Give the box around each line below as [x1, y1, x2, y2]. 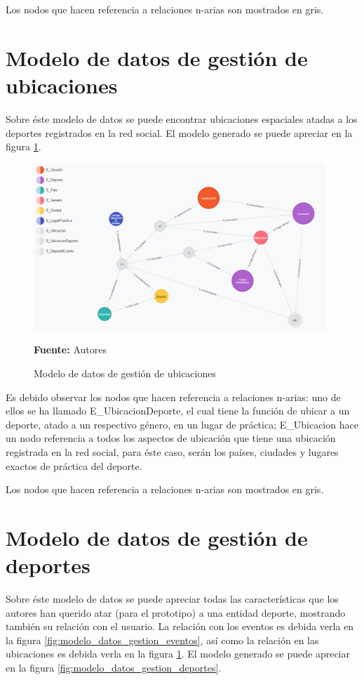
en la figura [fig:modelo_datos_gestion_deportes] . [6, 660, 222, 674]
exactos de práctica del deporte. [6, 458, 142, 473]
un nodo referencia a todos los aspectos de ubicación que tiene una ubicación [6, 431, 336, 445]
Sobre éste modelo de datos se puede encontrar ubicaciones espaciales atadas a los [6, 111, 358, 126]
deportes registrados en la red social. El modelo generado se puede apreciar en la [6, 125, 353, 140]
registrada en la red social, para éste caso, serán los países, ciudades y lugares [6, 444, 339, 459]
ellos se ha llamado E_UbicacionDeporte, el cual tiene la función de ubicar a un [6, 403, 350, 418]
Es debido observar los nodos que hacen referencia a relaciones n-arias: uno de [6, 389, 341, 404]
